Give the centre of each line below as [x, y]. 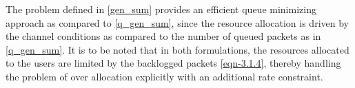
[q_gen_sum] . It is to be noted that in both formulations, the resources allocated [177, 49]
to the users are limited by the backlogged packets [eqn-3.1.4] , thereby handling [173, 63]
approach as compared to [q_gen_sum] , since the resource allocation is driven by [177, 22]
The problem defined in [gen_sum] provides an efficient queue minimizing [161, 9]
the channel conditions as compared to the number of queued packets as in [163, 36]
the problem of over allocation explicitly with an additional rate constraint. [164, 76]
